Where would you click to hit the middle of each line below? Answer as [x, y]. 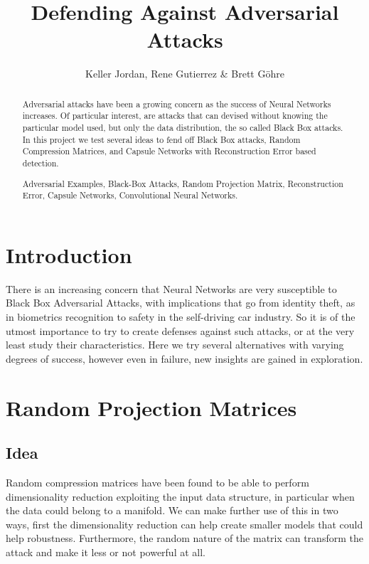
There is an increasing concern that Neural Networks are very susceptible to [171, 288]
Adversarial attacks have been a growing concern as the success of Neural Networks [177, 103]
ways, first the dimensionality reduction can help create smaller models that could [184, 524]
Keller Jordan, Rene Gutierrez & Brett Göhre [185, 74]
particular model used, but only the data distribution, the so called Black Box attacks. [183, 128]
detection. [41, 163]
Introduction [69, 254]
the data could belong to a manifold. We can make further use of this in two [172, 510]
